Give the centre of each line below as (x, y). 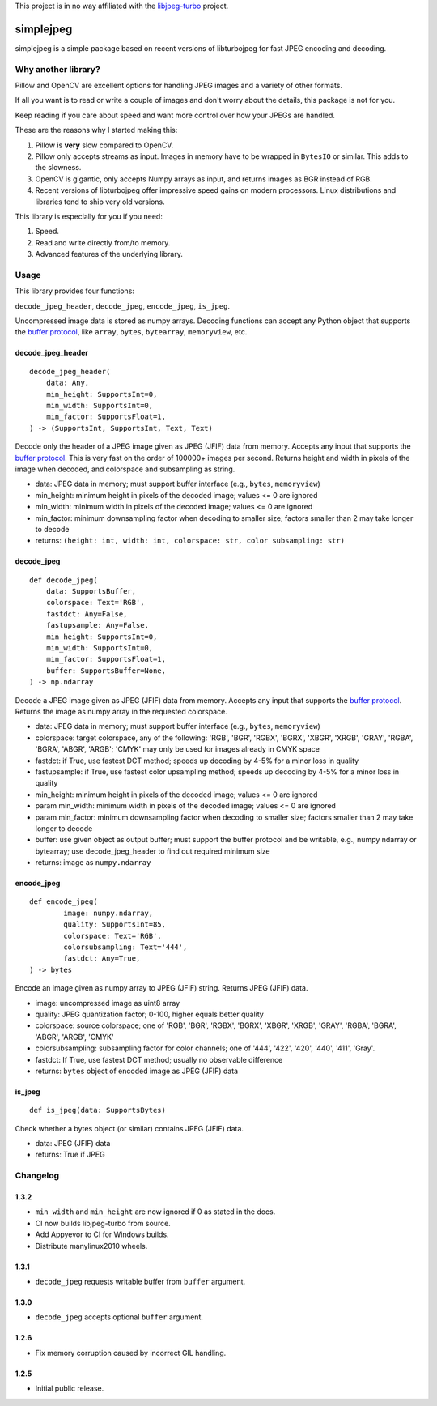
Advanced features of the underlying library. (109, 254)
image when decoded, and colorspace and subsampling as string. (125, 469)
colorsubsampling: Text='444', (125, 947)
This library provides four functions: (75, 291)
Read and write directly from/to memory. (103, 242)
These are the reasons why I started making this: (96, 130)
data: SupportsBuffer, (91, 592)
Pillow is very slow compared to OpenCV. (104, 145)
